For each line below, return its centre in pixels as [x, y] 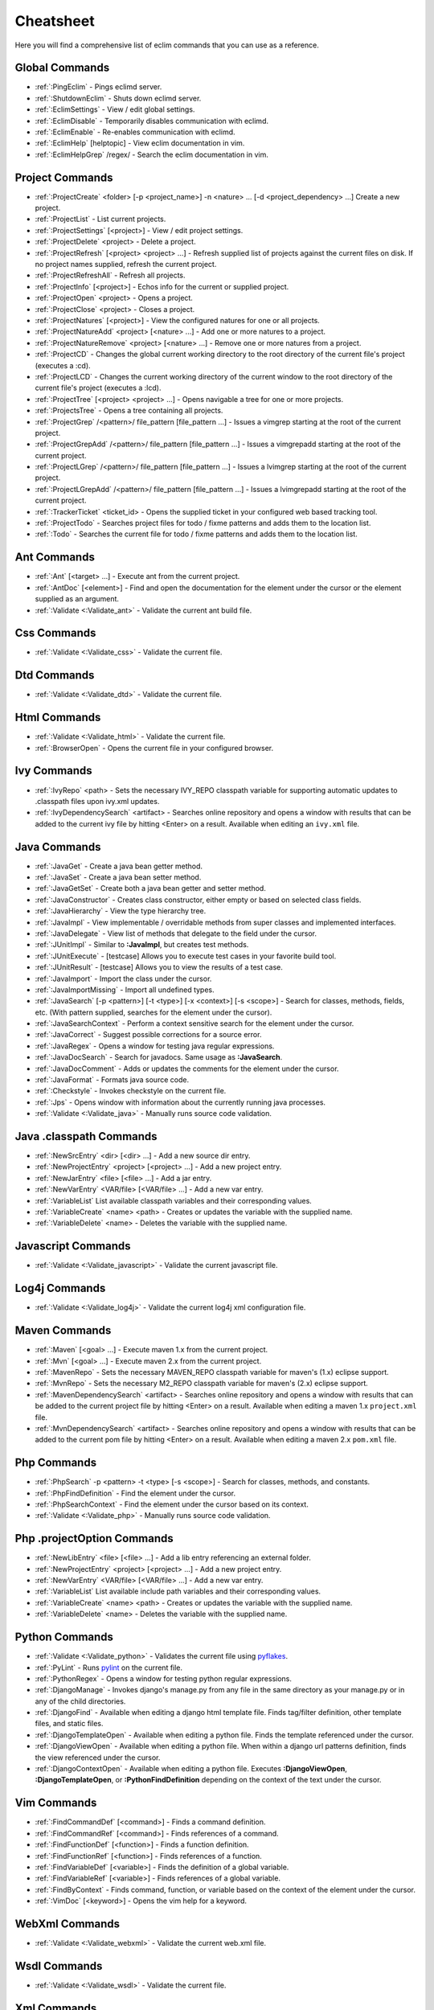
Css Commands [55, 633]
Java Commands [58, 847]
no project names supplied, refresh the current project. [126, 265]
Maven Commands [63, 1331]
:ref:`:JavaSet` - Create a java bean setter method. [118, 877]
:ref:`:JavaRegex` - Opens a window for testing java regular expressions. [155, 1046]
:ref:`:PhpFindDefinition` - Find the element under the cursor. [135, 1493]
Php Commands [55, 1463]
